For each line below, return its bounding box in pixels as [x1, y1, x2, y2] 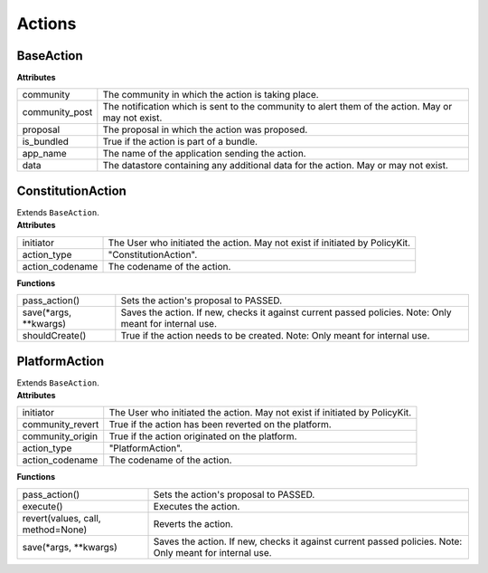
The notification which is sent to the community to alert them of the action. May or [102, 100, 453, 113]
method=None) [22, 523, 88, 536]
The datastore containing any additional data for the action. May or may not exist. [102, 159, 449, 172]
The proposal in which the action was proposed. [102, 123, 308, 136]
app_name [22, 148, 67, 160]
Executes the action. [153, 500, 240, 512]
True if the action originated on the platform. [108, 430, 297, 443]
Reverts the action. [153, 517, 234, 530]
